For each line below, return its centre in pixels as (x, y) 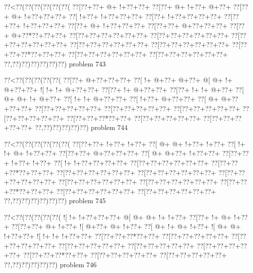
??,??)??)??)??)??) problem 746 (50, 264)
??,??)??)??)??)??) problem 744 (81, 127)
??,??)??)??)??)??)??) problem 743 (55, 63)
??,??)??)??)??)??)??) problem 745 (55, 201)
